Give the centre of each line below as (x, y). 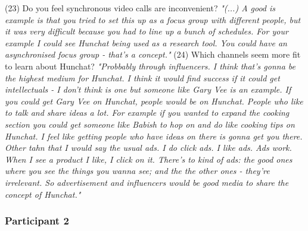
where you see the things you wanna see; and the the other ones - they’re (137, 171)
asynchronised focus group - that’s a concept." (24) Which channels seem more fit (153, 54)
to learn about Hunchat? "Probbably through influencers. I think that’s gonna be (150, 66)
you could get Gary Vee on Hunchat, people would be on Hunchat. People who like (154, 101)
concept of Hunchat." (43, 194)
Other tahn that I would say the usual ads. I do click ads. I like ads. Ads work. (148, 148)
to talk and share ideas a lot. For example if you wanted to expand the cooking (147, 113)
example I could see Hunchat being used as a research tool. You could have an (146, 42)
